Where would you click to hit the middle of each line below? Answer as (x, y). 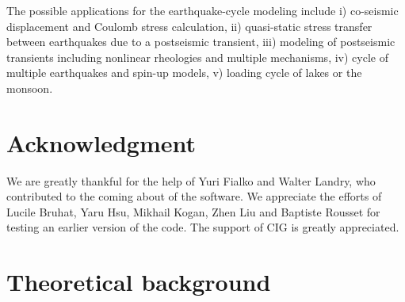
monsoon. (30, 88)
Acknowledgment (101, 142)
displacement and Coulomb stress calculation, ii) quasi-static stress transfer (189, 26)
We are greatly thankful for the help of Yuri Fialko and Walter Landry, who (191, 180)
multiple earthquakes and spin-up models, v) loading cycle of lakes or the (184, 73)
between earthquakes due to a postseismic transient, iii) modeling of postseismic (201, 42)
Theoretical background (139, 282)
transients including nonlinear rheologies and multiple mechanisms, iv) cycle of (197, 57)
